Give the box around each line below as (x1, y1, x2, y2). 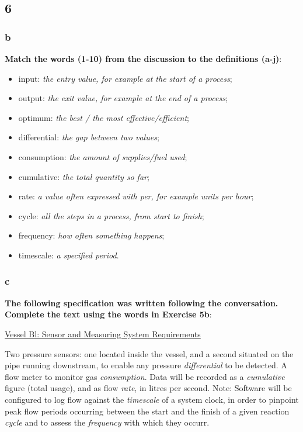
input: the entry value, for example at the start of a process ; (18, 72, 232, 84)
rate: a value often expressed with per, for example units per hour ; (18, 190, 254, 202)
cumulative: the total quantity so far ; (18, 170, 149, 182)
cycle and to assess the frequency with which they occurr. (5, 416, 210, 428)
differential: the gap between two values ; (18, 131, 159, 143)
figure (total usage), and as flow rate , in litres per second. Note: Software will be (5, 382, 292, 394)
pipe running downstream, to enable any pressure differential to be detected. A (5, 359, 287, 371)
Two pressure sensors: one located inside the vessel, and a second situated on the (5, 347, 294, 360)
